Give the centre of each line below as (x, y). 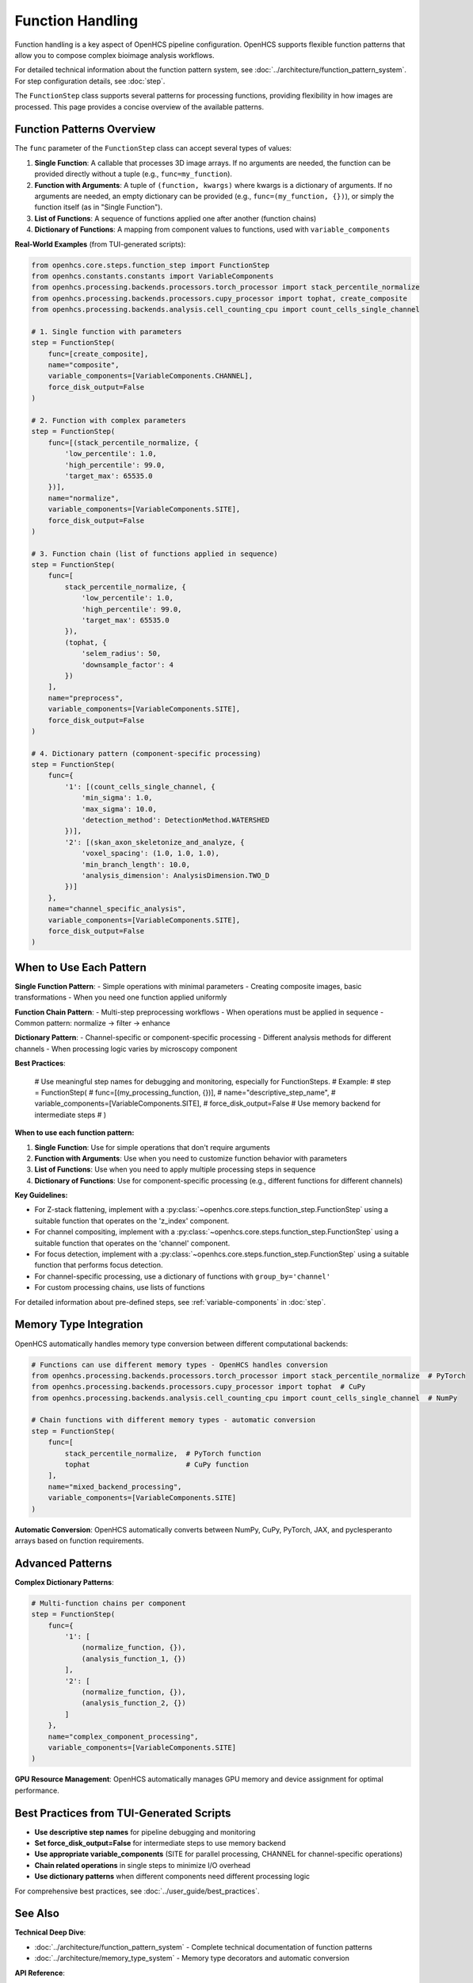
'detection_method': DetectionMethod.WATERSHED (175, 820)
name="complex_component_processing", (123, 1736)
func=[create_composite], (98, 354)
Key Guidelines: (41, 1195)
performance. (37, 1790)
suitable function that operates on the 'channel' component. (132, 1243)
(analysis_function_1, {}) (134, 1659)
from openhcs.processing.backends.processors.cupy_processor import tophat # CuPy (198, 1387)
